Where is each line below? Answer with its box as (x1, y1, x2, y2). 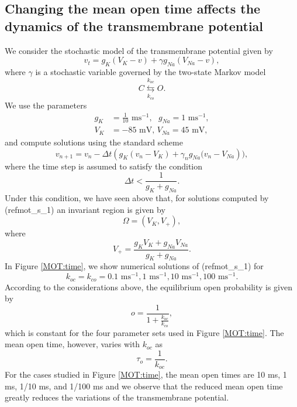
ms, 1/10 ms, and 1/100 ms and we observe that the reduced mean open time (5, 379, 283, 392)
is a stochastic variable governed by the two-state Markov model (35, 65, 266, 77)
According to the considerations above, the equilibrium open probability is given (5, 280, 292, 293)
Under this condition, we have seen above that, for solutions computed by (5, 191, 269, 203)
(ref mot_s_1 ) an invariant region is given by (5, 203, 165, 215)
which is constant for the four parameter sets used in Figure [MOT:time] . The (5, 326, 284, 338)
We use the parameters (5, 99, 87, 111)
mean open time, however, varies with (5, 338, 140, 350)
